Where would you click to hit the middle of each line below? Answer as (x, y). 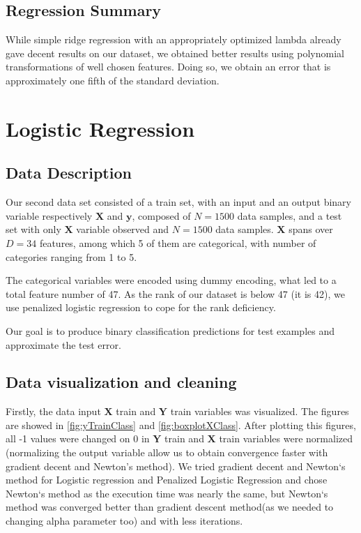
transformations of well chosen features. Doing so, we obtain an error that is (168, 67)
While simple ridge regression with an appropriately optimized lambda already (174, 39)
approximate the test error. (63, 344)
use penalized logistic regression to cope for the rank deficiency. (141, 307)
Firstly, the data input (53, 411)
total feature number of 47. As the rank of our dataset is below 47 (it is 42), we (175, 293)
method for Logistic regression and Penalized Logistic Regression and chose (167, 480)
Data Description (69, 173)
